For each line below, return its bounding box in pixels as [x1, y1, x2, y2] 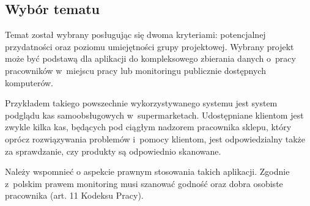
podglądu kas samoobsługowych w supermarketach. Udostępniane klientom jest [5, 108, 304, 121]
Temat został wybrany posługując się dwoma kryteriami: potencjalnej [5, 28, 266, 41]
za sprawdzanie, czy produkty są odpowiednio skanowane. [5, 144, 221, 157]
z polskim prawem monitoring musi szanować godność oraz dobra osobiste [5, 177, 283, 189]
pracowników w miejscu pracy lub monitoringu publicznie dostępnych [5, 64, 266, 76]
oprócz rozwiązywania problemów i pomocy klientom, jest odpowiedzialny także [5, 132, 305, 145]
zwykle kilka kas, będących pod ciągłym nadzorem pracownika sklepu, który [5, 120, 292, 133]
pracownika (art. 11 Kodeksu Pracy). [5, 189, 144, 202]
